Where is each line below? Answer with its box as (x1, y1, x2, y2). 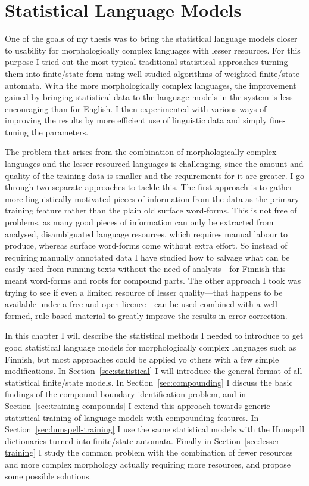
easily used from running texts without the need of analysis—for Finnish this (5, 262, 286, 275)
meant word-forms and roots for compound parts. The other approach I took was (5, 274, 301, 286)
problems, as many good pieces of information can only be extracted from (5, 216, 274, 228)
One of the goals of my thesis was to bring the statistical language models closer (5, 32, 298, 45)
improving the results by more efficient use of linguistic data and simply (5, 114, 267, 126)
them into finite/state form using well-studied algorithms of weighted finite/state (5, 67, 300, 79)
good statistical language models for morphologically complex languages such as (5, 340, 296, 353)
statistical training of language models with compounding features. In (5, 411, 259, 423)
